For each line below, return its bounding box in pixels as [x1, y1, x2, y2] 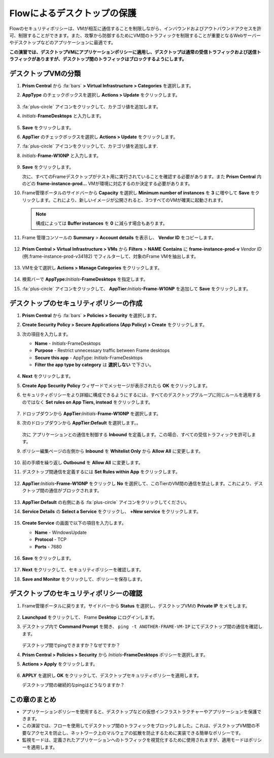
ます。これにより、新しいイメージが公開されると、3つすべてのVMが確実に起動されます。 [40, 197, 226, 203]
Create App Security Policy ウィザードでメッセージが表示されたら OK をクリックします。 [22, 382, 211, 388]
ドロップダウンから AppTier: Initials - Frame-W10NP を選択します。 [22, 411, 161, 417]
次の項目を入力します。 [22, 331, 71, 337]
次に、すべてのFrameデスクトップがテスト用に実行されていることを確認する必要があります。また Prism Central [22, 173, 256, 179]
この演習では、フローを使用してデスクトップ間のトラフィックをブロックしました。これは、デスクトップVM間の [22, 722, 256, 729]
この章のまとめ [9, 695, 56, 704]
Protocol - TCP [35, 536, 67, 542]
